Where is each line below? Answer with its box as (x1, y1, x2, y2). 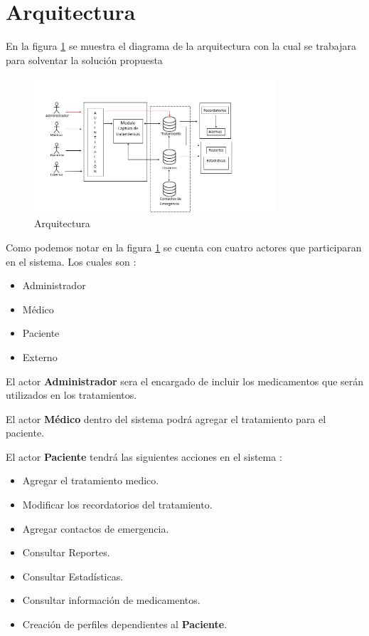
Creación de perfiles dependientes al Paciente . (22, 617, 228, 632)
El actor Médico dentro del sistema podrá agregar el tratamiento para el (6, 411, 326, 426)
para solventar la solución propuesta (6, 52, 163, 67)
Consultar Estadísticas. (22, 568, 124, 583)
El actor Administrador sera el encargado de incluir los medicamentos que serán (6, 373, 364, 388)
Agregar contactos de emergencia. (22, 521, 169, 536)
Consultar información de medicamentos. (22, 593, 200, 608)
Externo (22, 349, 58, 364)
